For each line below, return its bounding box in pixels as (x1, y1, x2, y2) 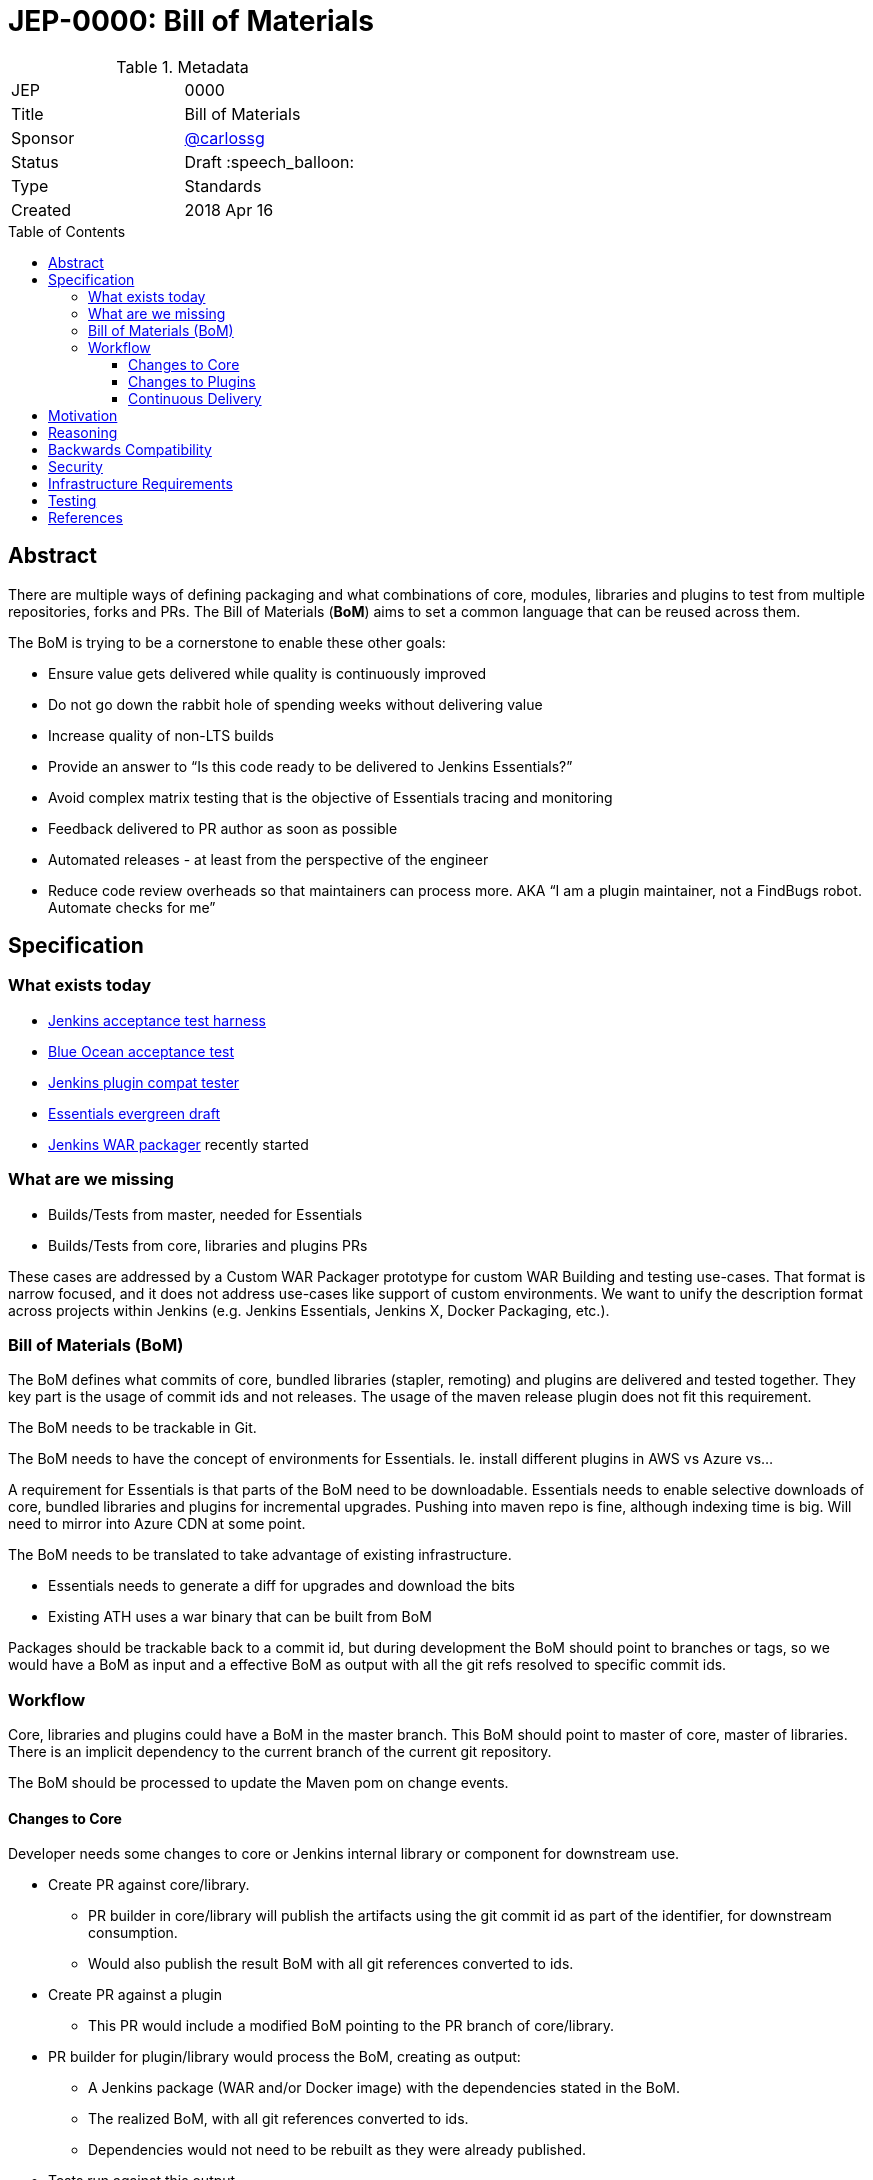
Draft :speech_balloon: (184, 151, 355, 172)
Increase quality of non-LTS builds (48, 726, 274, 744)
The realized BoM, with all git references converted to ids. (88, 2110, 469, 2128)
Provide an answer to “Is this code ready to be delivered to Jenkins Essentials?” (48, 757, 573, 775)
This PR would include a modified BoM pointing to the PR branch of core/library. (88, 2017, 615, 2035)
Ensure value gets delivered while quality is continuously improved (48, 664, 487, 682)
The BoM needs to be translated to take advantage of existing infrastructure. (8, 1546, 512, 1564)
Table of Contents (8, 222, 126, 240)
